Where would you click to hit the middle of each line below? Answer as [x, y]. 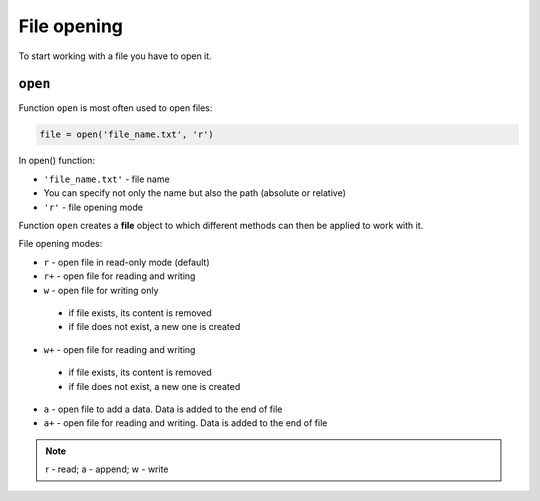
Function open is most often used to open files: [115, 108]
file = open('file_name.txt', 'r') [126, 134]
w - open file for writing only [101, 290]
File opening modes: [60, 244]
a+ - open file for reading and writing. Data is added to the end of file [185, 423]
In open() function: [56, 161]
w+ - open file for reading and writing [119, 349]
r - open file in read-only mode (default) [126, 262]
